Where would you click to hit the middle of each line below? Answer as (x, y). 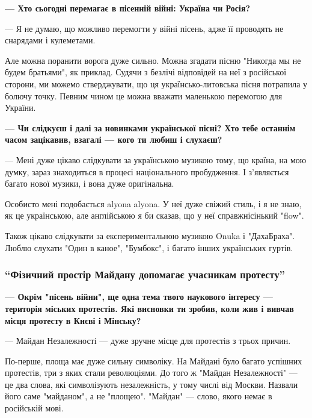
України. (20, 108)
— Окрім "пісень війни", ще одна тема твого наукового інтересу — (139, 297)
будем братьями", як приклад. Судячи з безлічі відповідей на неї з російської (146, 72)
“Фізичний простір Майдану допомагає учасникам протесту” (145, 274)
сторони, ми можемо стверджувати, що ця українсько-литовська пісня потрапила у (156, 83)
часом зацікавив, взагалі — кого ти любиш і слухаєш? (114, 139)
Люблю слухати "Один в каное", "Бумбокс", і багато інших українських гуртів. (149, 247)
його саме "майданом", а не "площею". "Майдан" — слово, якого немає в (139, 396)
